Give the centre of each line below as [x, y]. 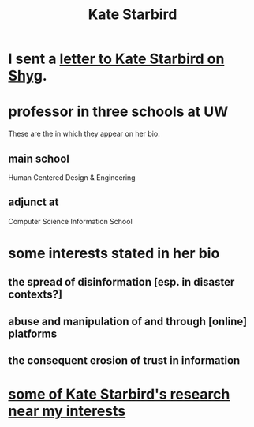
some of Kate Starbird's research [119, 394]
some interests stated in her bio [114, 253]
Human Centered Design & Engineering [72, 177]
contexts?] [35, 295]
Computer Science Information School [70, 221]
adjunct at [34, 202]
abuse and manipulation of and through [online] [128, 321]
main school [39, 158]
